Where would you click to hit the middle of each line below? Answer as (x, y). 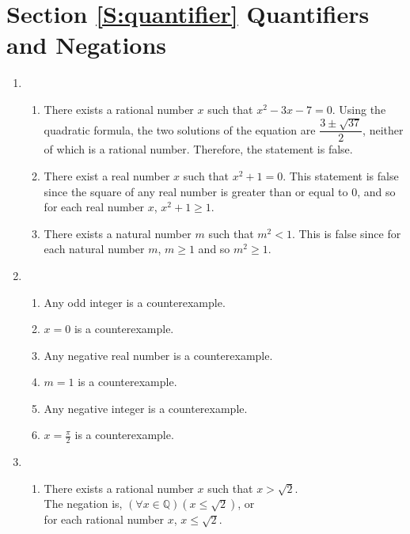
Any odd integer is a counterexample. (135, 302)
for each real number (94, 207)
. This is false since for (346, 233)
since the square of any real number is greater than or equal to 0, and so (220, 191)
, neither (383, 129)
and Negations (87, 45)
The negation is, (83, 504)
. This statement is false (341, 175)
